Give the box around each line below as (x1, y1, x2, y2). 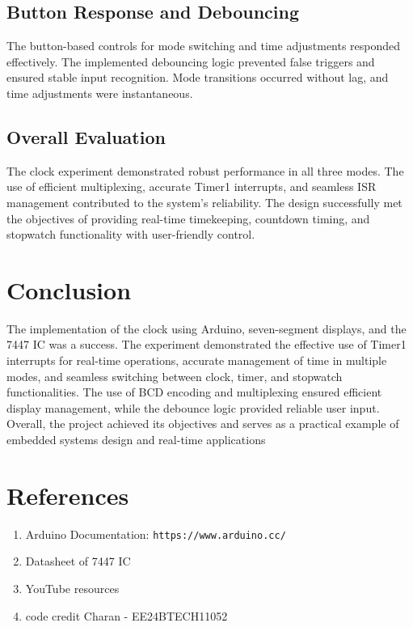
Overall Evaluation (6, 124, 166, 149)
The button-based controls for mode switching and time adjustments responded (6, 37, 401, 54)
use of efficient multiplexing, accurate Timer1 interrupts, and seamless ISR (6, 178, 377, 195)
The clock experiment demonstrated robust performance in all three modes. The (6, 162, 404, 179)
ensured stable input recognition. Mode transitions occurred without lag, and (6, 69, 389, 86)
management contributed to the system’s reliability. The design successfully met (6, 193, 402, 210)
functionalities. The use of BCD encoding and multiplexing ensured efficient (6, 383, 382, 400)
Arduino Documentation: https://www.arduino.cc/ (25, 525, 286, 542)
